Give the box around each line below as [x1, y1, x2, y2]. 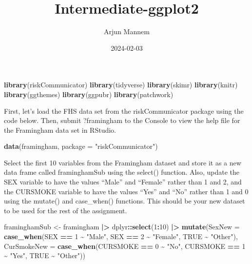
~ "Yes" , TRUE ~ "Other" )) [4, 250, 85, 261]
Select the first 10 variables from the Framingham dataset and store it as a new [4, 157, 241, 167]
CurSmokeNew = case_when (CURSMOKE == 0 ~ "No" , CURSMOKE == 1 [4, 241, 246, 251]
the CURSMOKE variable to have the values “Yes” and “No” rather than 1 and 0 [4, 186, 249, 196]
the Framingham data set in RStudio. [4, 124, 116, 135]
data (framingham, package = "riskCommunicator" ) [4, 141, 158, 151]
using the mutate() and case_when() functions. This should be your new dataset [4, 196, 245, 206]
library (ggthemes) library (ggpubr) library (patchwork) [4, 89, 174, 99]
